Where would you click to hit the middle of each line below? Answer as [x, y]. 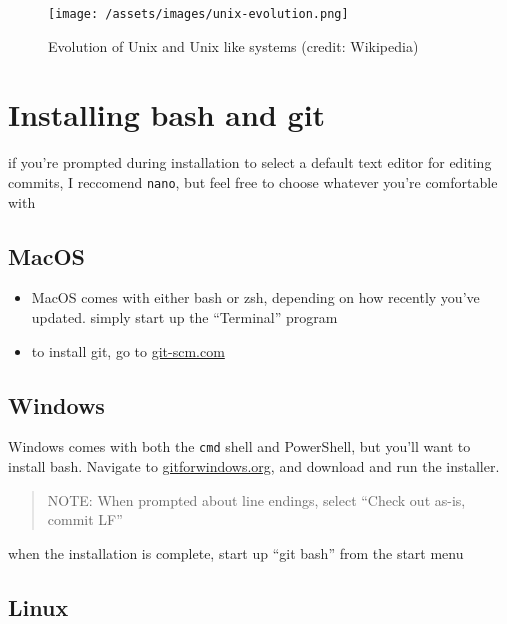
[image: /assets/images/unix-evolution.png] [198, 14]
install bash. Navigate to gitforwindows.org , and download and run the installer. [254, 466]
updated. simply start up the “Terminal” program [184, 317]
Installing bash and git [167, 114]
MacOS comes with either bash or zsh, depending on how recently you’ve [255, 297]
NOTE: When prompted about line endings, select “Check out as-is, [256, 499]
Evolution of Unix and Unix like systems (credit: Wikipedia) [233, 45]
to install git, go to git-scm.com [128, 350]
